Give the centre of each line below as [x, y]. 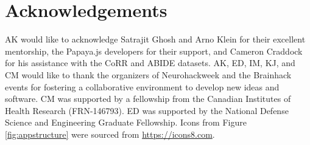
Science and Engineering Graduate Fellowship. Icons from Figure [126, 122]
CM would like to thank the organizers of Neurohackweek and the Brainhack [148, 74]
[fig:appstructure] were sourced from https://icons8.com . [110, 134]
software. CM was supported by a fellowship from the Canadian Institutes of [148, 99]
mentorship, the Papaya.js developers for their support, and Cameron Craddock [154, 51]
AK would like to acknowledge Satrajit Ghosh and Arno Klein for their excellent [155, 39]
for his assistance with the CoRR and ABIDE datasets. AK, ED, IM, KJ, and [150, 63]
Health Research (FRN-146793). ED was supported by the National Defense [147, 110]
